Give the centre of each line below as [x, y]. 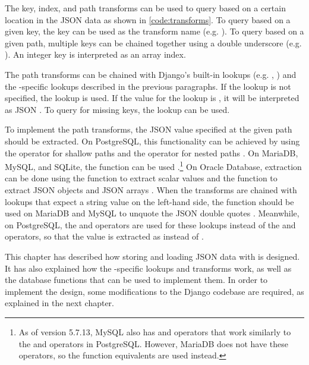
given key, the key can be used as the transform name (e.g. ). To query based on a [154, 31]
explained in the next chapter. [60, 303]
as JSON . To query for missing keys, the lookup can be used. [117, 109]
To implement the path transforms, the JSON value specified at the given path [149, 129]
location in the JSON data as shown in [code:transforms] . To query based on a [148, 19]
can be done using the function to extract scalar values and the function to [141, 178]
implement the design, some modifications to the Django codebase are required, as [154, 291]
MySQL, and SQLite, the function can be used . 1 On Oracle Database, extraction [153, 166]
